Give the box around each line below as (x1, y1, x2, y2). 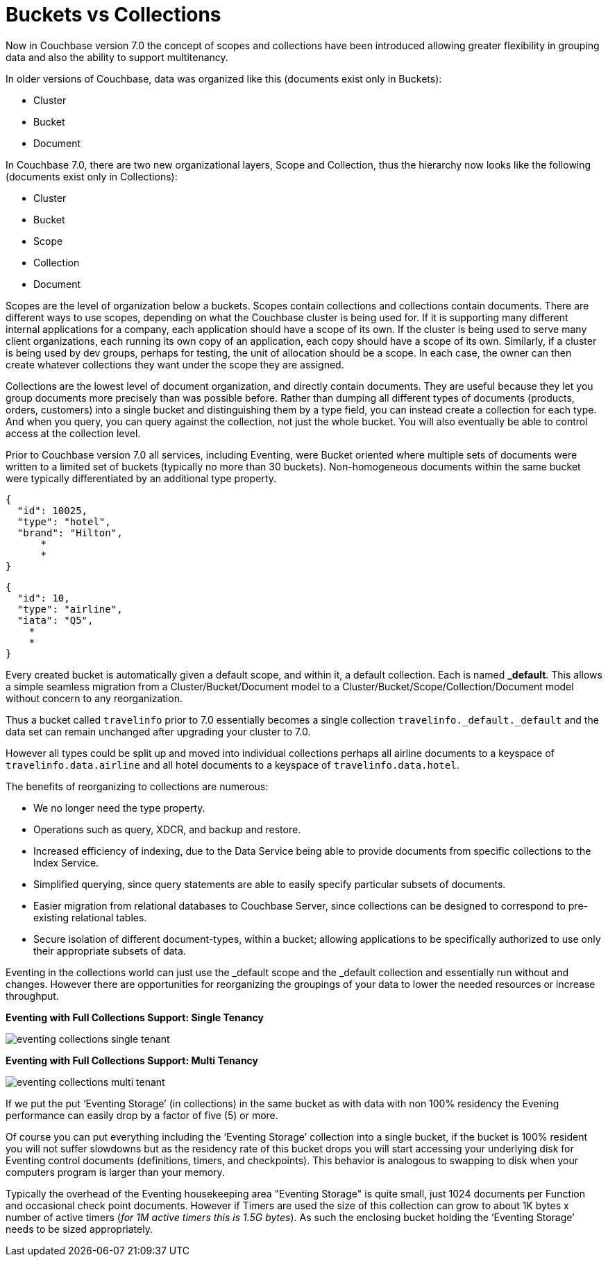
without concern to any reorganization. (6, 692, 183, 704)
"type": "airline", (17, 603, 123, 615)
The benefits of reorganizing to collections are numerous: (6, 780, 269, 792)
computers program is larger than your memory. (6, 1166, 225, 1178)
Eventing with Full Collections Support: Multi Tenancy (6, 1054, 259, 1066)
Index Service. (33, 856, 99, 869)
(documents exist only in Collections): (6, 170, 178, 182)
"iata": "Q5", (17, 614, 94, 626)
